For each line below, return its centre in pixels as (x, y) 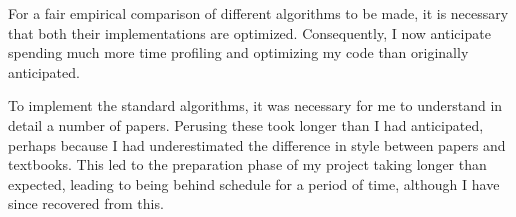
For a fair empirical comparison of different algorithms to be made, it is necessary (258, 13)
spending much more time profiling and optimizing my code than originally (238, 52)
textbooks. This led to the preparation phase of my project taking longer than (247, 164)
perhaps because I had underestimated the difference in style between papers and (257, 144)
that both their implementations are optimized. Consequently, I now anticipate (249, 32)
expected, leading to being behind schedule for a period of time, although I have (254, 183)
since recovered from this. (86, 203)
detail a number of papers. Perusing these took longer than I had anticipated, (246, 124)
